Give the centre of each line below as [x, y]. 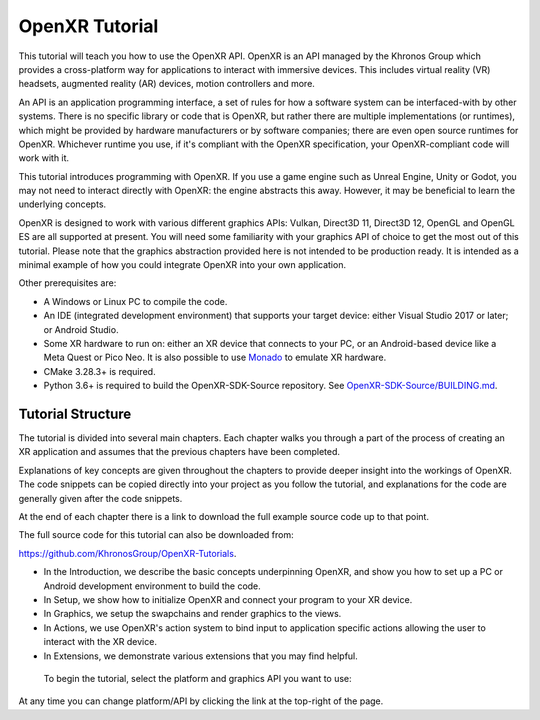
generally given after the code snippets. [100, 498]
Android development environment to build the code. [152, 586]
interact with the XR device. [100, 642]
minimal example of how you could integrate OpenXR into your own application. [182, 265]
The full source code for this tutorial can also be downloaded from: [156, 535]
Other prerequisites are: [67, 283]
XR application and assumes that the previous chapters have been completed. [179, 452]
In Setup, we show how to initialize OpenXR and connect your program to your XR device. [228, 599]
